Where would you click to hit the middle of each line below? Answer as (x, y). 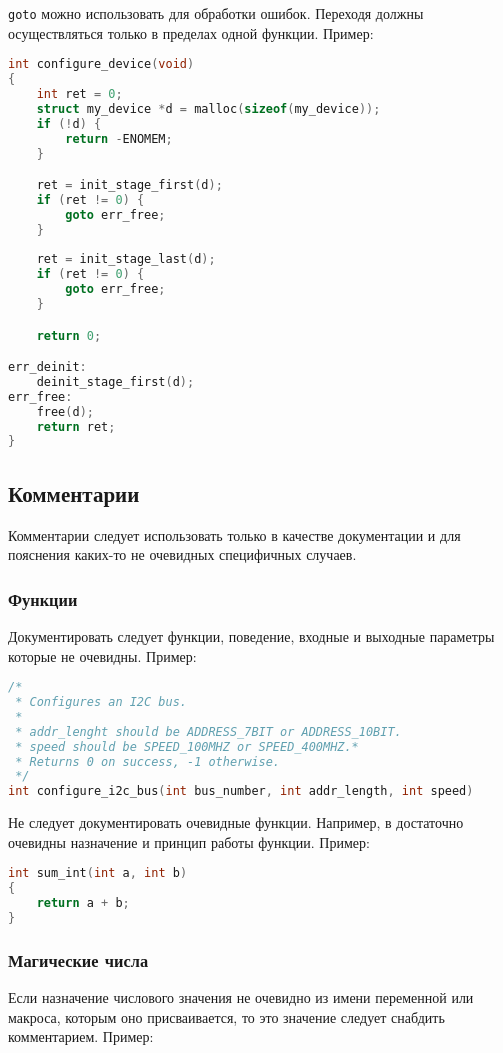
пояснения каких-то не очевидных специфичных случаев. (182, 554)
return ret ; (76, 426)
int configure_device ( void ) (101, 64)
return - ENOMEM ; (119, 138)
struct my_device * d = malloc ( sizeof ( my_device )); (208, 108)
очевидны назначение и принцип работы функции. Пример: (189, 841)
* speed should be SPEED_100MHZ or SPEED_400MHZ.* (187, 746)
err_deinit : (47, 367)
